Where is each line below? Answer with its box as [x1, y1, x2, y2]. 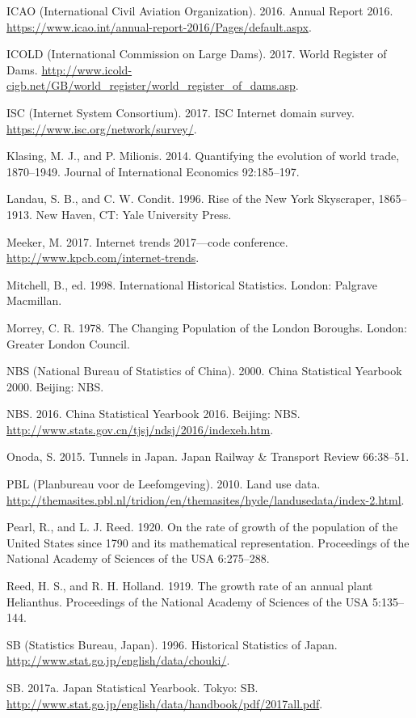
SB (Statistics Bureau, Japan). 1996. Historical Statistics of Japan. [6, 636, 338, 653]
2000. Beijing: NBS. [6, 378, 104, 395]
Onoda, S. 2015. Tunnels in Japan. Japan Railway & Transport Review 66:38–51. [6, 448, 410, 465]
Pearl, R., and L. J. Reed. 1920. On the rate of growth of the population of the [6, 518, 398, 535]
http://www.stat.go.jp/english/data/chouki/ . [6, 652, 230, 669]
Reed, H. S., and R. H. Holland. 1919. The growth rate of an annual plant [6, 577, 373, 594]
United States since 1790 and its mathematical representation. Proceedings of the [6, 534, 410, 551]
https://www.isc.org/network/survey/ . [6, 120, 197, 137]
